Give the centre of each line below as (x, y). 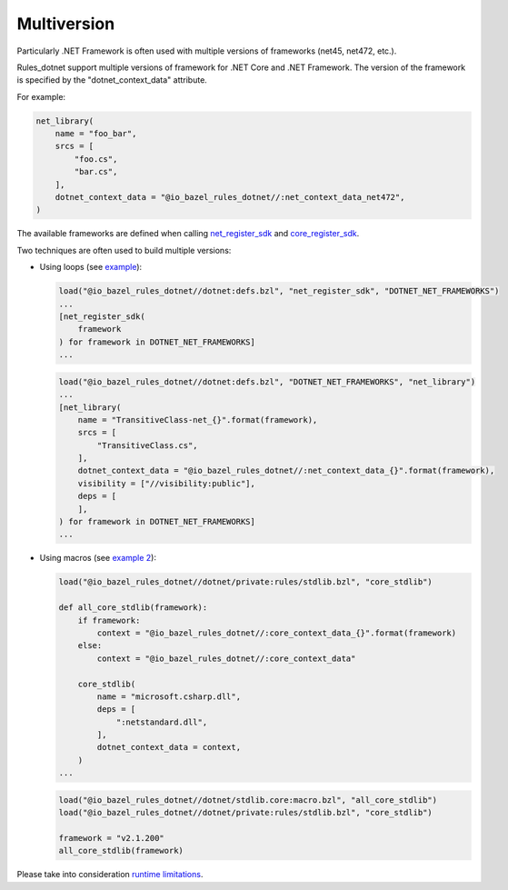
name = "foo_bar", (96, 134)
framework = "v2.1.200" (112, 838)
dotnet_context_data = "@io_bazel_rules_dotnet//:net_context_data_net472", (230, 197)
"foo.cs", (96, 159)
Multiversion (66, 24)
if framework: (109, 620)
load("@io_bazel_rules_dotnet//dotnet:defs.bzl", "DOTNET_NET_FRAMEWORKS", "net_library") (267, 381)
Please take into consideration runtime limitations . (110, 875)
